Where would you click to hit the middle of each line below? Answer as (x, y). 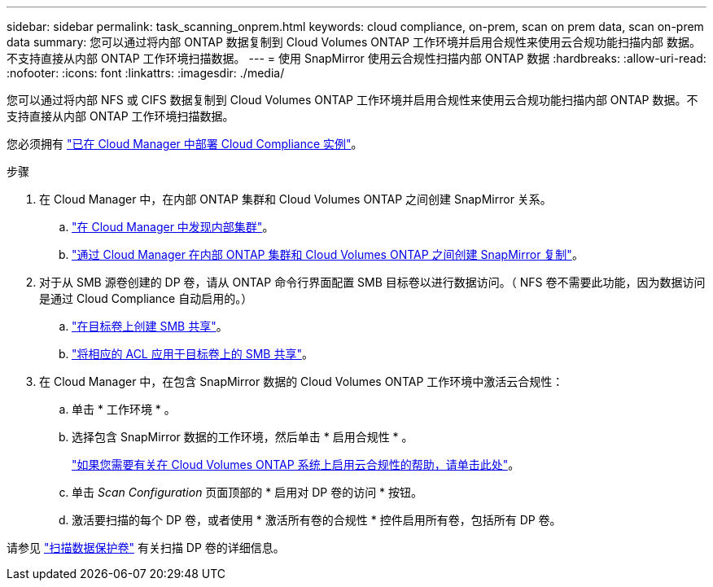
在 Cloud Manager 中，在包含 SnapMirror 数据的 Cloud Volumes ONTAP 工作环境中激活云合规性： (302, 381)
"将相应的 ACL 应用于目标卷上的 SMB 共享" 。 (192, 354)
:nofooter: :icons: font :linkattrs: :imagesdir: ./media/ (146, 73)
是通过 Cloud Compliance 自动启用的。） (146, 298)
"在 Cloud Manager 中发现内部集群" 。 (173, 227)
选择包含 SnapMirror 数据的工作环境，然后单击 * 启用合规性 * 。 (243, 437)
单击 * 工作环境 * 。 (124, 409)
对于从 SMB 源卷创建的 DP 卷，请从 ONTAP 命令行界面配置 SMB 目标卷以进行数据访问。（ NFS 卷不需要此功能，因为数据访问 (372, 282)
